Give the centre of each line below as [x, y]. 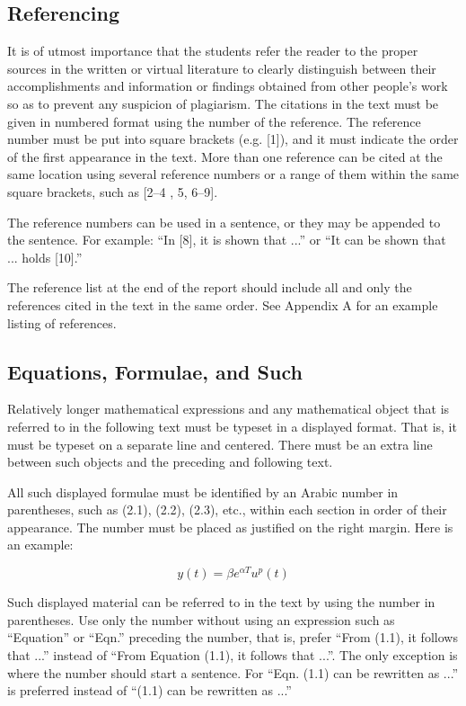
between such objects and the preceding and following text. [170, 462]
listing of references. [62, 322]
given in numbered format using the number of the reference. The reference [214, 121]
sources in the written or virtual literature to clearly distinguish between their [222, 68]
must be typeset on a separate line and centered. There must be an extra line [220, 444]
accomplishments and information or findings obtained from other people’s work [228, 86]
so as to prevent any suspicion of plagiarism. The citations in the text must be [223, 103]
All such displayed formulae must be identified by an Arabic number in [203, 492]
